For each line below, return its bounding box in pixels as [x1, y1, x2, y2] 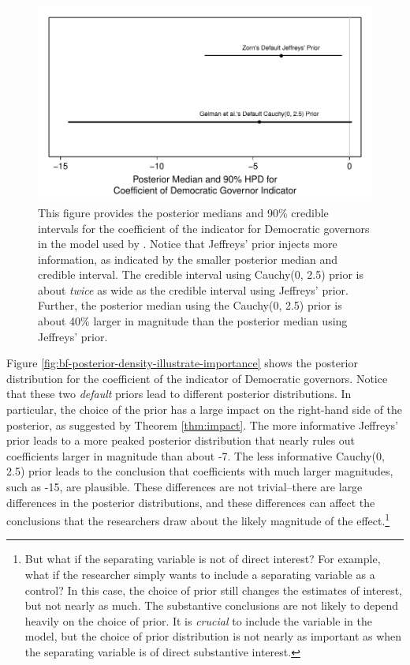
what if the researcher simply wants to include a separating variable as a [24, 566, 375, 583]
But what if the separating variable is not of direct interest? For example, [24, 550, 381, 567]
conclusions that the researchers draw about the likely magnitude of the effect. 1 [6, 510, 390, 528]
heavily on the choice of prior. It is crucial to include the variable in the [24, 612, 372, 629]
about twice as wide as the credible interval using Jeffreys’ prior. [38, 281, 348, 298]
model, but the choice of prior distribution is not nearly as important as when [24, 628, 402, 644]
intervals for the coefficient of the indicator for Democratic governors [38, 220, 370, 236]
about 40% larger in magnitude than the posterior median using [38, 313, 348, 329]
